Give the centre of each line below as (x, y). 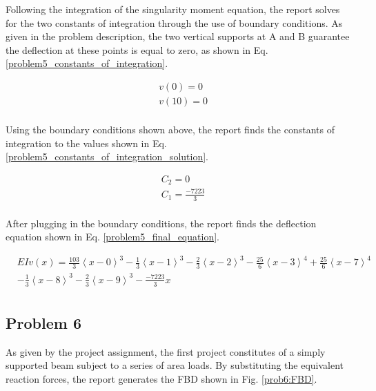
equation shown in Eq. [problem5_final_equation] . (112, 237)
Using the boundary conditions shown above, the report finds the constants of (170, 130)
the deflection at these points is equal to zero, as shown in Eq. (137, 49)
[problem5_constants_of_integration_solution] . (107, 156)
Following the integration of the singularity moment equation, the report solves (173, 9)
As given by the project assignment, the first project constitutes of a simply (166, 351)
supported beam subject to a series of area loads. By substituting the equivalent (175, 365)
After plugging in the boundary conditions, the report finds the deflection (161, 223)
